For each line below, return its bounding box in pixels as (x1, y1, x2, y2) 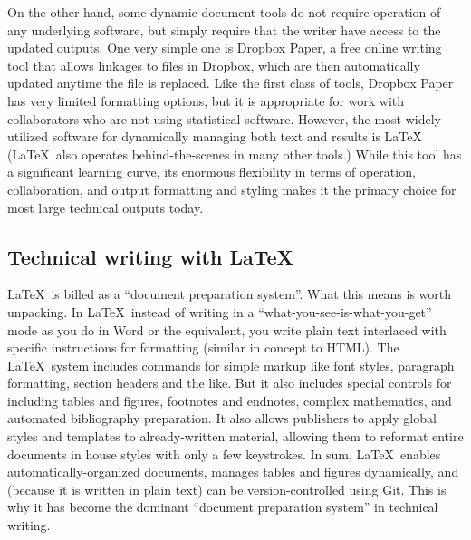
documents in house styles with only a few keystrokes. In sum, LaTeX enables (7, 444, 441, 463)
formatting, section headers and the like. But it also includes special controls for (7, 373, 452, 392)
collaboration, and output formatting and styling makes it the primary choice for (7, 179, 457, 198)
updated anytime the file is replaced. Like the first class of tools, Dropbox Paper (7, 73, 454, 92)
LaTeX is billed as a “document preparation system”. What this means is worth (7, 284, 452, 304)
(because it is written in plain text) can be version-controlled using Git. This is (7, 479, 447, 498)
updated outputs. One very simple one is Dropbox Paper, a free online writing (7, 38, 442, 57)
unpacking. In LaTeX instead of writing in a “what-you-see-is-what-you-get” (7, 302, 432, 321)
